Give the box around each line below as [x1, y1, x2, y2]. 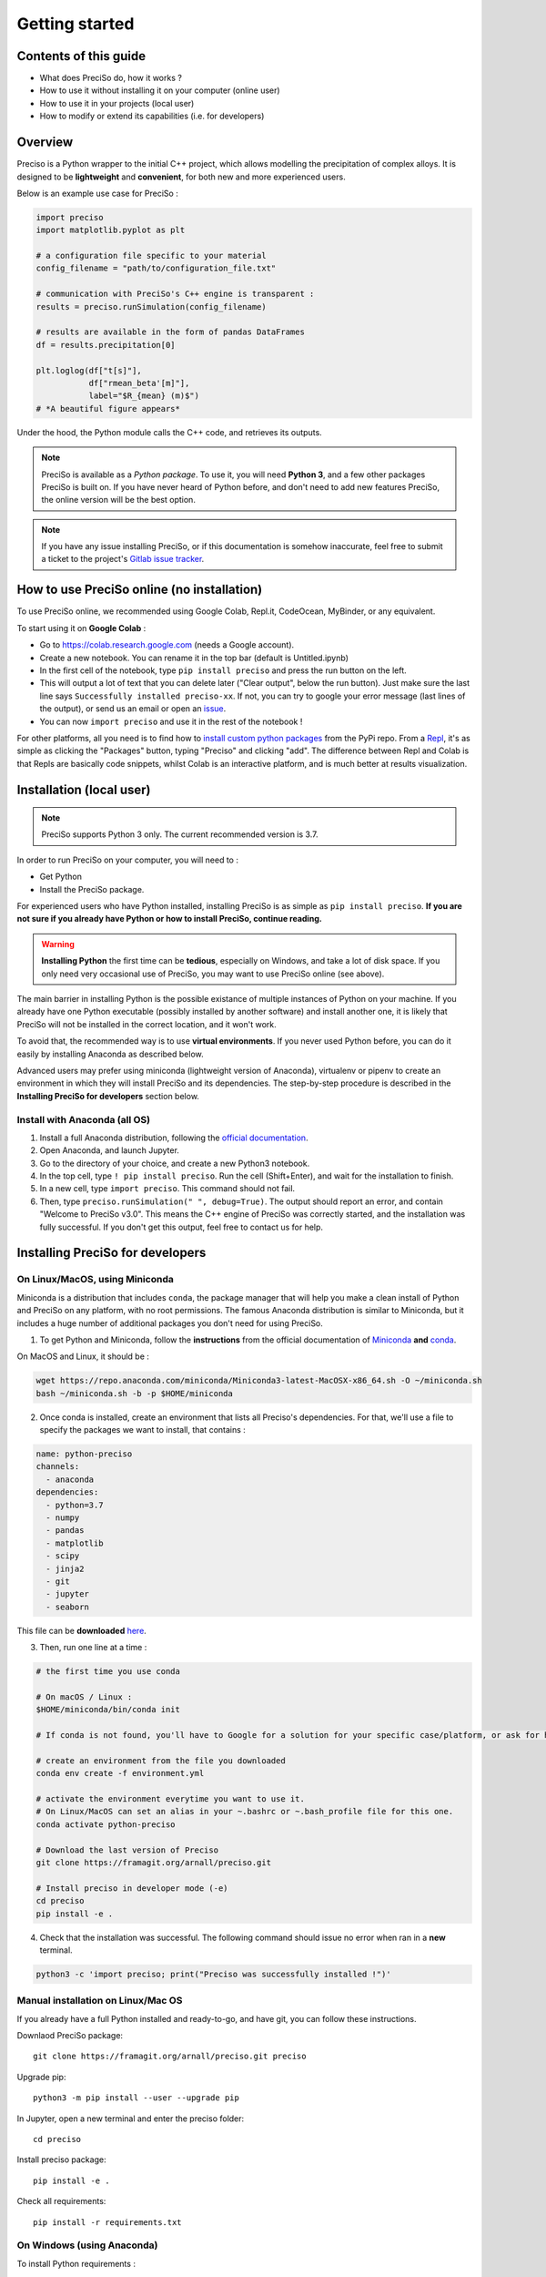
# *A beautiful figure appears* [35, 403, 181, 414]
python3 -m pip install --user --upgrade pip [33, 2093, 240, 2103]
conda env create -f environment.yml [35, 1768, 205, 1779]
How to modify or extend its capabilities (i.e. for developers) [39, 110, 265, 122]
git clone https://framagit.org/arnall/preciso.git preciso [33, 2051, 307, 2062]
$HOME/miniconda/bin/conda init [35, 1704, 181, 1715]
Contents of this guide [16, 48, 147, 64]
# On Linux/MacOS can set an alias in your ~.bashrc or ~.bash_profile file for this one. [35, 1806, 454, 1817]
